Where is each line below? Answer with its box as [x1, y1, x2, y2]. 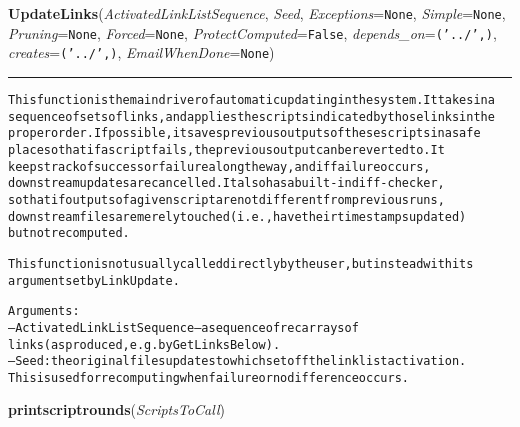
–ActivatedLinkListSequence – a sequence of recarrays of [8, 320, 359, 335]
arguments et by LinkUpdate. [8, 273, 180, 288]
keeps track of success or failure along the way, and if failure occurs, [8, 159, 431, 174]
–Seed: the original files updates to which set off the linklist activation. [8, 354, 467, 369]
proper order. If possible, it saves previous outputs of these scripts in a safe [8, 126, 481, 141]
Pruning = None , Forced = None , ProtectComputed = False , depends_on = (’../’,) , [8, 22, 497, 43]
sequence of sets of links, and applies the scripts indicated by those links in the [8, 109, 495, 124]
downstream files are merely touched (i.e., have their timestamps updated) [8, 209, 467, 224]
